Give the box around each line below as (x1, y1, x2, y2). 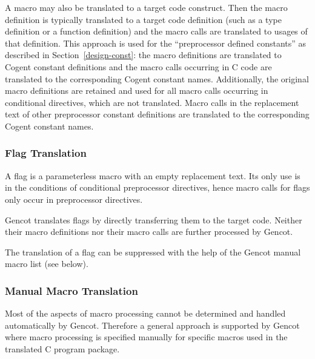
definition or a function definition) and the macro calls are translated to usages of (5, 25, 308, 38)
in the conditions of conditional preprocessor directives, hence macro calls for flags (5, 181, 310, 194)
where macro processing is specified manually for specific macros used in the (5, 331, 288, 343)
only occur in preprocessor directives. (5, 193, 143, 205)
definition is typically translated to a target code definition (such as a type (5, 13, 282, 25)
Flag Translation (5, 145, 87, 160)
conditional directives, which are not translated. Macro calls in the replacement (5, 96, 299, 108)
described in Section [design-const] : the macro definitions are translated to (5, 48, 282, 61)
